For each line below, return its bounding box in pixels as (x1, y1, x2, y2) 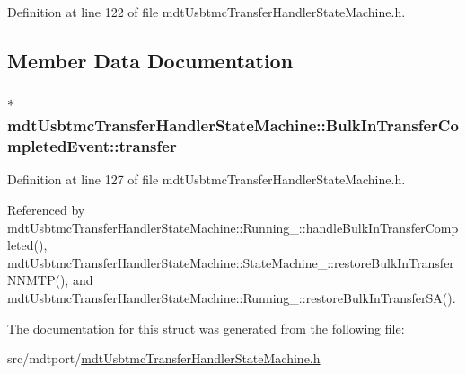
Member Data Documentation (7, 46, 294, 74)
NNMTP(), (7, 271, 69, 289)
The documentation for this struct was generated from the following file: (7, 318, 405, 337)
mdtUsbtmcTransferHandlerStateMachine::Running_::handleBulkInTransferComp (7, 218, 459, 236)
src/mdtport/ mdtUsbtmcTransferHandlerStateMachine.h (7, 349, 321, 368)
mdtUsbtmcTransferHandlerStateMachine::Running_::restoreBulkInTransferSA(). (7, 289, 456, 307)
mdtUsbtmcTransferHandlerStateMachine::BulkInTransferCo (7, 114, 459, 137)
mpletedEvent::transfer (7, 135, 177, 157)
